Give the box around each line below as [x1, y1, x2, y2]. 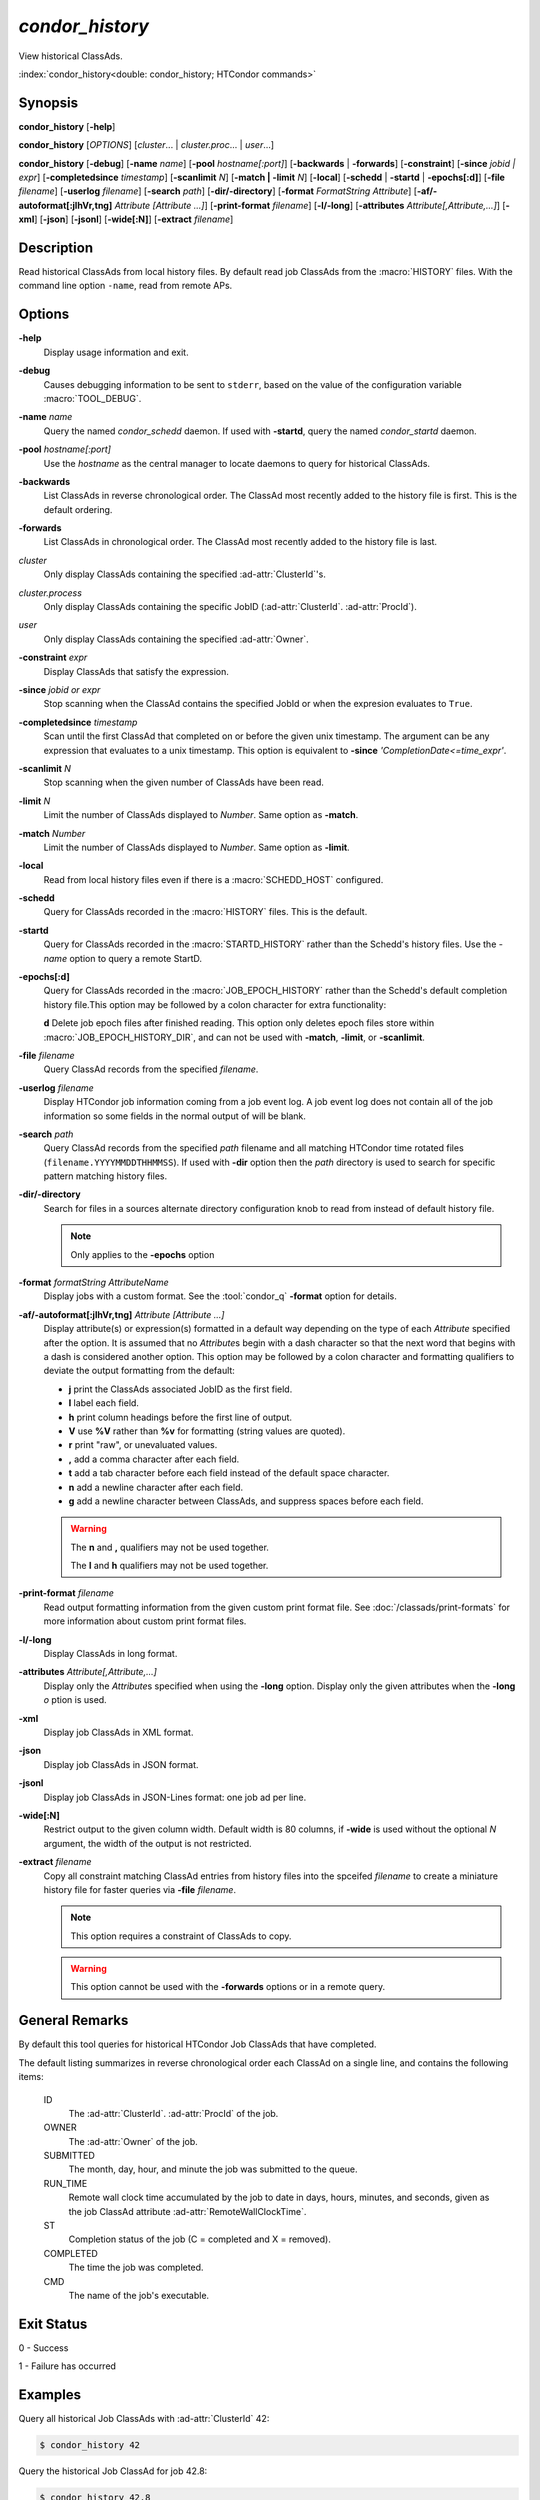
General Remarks [18, 2012, 129, 2029]
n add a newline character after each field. [68, 1481, 244, 1493]
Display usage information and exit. [43, 346, 189, 358]
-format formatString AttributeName [18, 1276, 169, 1289]
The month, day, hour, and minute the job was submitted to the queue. [68, 2163, 359, 2175]
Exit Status [18, 2315, 88, 2332]
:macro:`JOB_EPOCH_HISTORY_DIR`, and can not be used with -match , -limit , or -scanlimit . [43, 1031, 425, 1043]
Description [18, 240, 94, 256]
